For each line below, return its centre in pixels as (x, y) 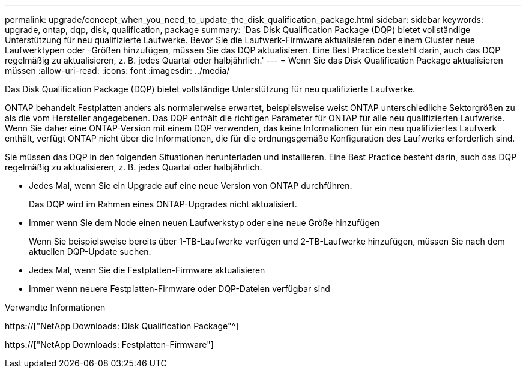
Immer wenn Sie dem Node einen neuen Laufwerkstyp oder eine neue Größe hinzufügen (204, 223)
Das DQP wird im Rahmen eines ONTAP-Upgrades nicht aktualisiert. (163, 204)
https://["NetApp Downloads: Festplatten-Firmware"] (109, 345)
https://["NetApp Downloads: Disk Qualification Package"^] (122, 326)
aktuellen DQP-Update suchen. (90, 252)
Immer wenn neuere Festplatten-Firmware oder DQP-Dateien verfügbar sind (180, 289)
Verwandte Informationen (55, 307)
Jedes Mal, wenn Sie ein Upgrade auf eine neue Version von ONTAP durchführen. (191, 186)
